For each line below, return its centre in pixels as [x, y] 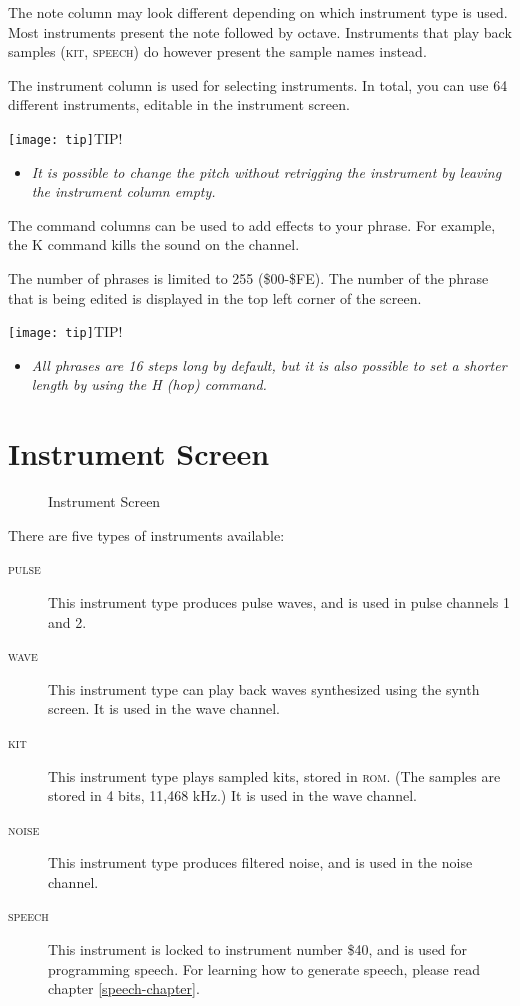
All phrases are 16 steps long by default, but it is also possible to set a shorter [269, 364]
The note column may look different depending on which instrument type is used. [258, 12]
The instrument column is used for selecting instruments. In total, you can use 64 [258, 84]
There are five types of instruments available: [146, 534]
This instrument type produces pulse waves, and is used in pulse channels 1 [279, 601]
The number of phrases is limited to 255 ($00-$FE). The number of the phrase [248, 278]
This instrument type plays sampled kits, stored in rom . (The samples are [274, 775]
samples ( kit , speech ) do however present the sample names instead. [217, 51]
